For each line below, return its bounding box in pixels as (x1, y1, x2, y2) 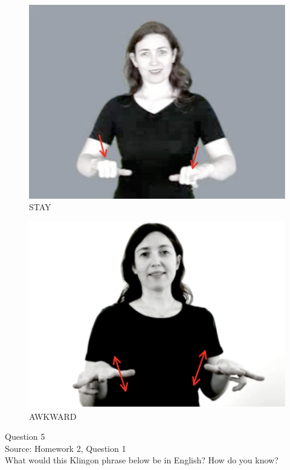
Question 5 (5, 430, 45, 443)
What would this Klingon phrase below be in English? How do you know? (5, 454, 279, 466)
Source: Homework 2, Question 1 (5, 442, 126, 454)
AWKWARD (29, 410, 77, 422)
